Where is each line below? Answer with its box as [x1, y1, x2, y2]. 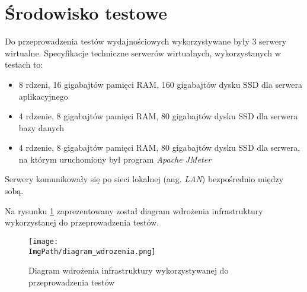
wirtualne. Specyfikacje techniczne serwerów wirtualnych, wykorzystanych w [5, 46, 281, 59]
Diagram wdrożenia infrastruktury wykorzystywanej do [28, 264, 229, 277]
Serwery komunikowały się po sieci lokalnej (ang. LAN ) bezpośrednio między [5, 173, 284, 185]
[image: [28, 237, 59, 246]
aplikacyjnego [18, 90, 68, 102]
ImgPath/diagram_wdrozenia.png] [28, 247, 156, 256]
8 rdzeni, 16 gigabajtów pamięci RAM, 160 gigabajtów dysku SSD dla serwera [18, 78, 303, 90]
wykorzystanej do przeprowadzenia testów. [5, 216, 159, 228]
